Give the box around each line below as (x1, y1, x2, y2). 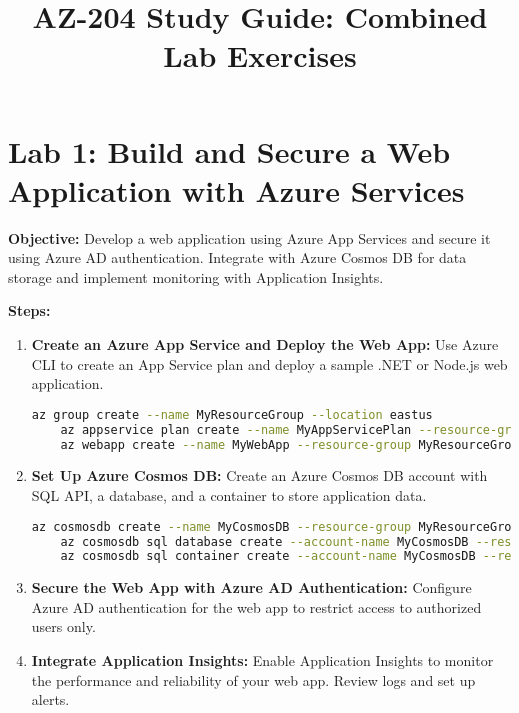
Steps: (8, 300, 51, 321)
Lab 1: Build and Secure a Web (8, 130, 451, 171)
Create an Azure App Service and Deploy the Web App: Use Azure (31, 334, 499, 355)
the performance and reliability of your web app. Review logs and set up (31, 669, 476, 690)
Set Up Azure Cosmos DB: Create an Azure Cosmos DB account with (31, 465, 488, 486)
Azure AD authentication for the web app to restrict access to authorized (31, 596, 482, 617)
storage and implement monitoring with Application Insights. (8, 266, 384, 287)
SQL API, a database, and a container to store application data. (31, 485, 427, 506)
